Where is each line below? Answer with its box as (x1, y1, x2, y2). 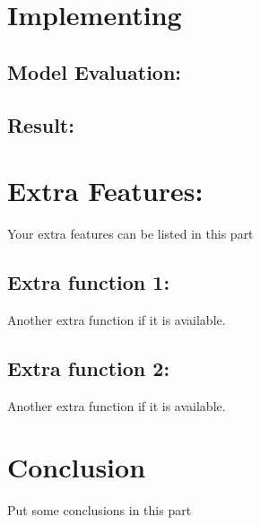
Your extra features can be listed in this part (7, 224, 254, 243)
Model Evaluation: (7, 57, 182, 85)
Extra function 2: (7, 354, 170, 381)
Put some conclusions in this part (7, 501, 192, 520)
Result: (7, 110, 74, 138)
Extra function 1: (7, 268, 170, 296)
